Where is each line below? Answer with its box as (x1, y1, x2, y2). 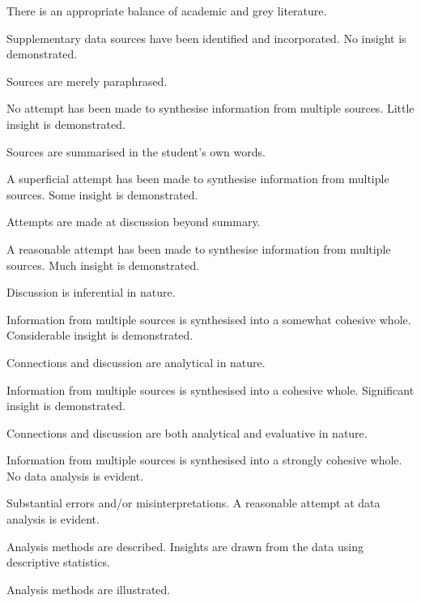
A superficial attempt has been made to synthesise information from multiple (6, 170, 389, 187)
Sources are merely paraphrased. (6, 72, 168, 89)
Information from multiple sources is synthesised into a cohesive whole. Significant (6, 381, 415, 398)
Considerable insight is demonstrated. (6, 327, 193, 344)
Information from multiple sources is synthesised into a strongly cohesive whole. (6, 451, 402, 468)
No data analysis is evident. (6, 467, 144, 484)
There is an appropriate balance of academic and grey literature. (6, 2, 327, 19)
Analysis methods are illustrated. (6, 580, 171, 597)
